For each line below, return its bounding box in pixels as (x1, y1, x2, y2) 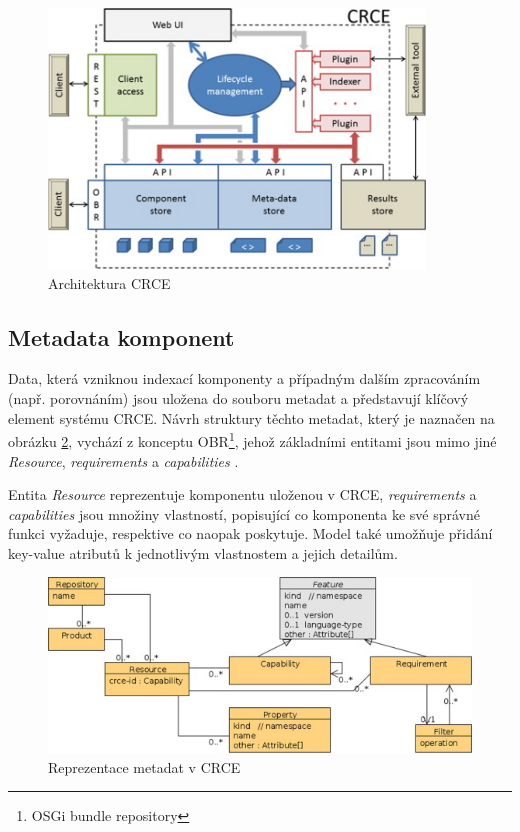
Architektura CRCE (48, 272, 171, 293)
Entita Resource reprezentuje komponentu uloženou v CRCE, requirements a (8, 484, 477, 505)
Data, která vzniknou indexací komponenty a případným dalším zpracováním (8, 368, 481, 389)
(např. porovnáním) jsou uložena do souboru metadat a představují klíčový (8, 388, 469, 409)
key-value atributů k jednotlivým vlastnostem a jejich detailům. (8, 542, 398, 563)
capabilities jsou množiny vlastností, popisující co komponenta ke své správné (8, 503, 480, 524)
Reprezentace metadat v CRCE (48, 756, 241, 777)
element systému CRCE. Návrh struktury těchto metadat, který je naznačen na (8, 407, 495, 428)
